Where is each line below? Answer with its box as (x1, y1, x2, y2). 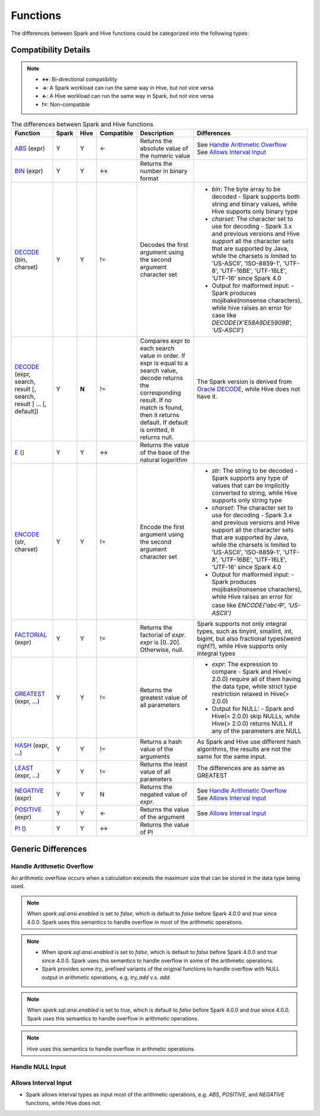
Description (140, 129, 174, 138)
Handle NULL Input (11, 1063, 66, 1071)
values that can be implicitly (211, 481, 290, 489)
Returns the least (140, 760, 188, 768)
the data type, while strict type (211, 682, 297, 691)
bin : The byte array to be (211, 185, 281, 193)
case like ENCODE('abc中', (211, 601, 287, 609)
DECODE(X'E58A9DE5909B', (211, 319, 293, 327)
